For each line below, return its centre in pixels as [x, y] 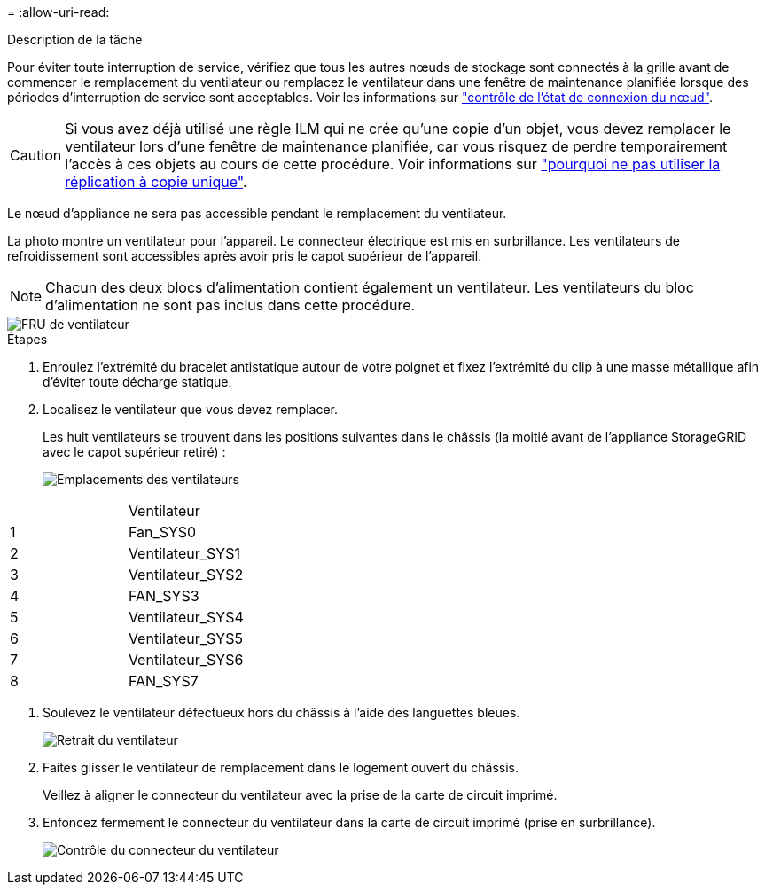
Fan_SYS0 [162, 532]
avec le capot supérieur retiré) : [134, 452]
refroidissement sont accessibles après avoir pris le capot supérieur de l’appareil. [245, 256]
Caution [36, 155]
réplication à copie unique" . [156, 182]
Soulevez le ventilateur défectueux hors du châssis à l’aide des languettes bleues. [281, 712]
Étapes [27, 339]
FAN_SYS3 [164, 596]
